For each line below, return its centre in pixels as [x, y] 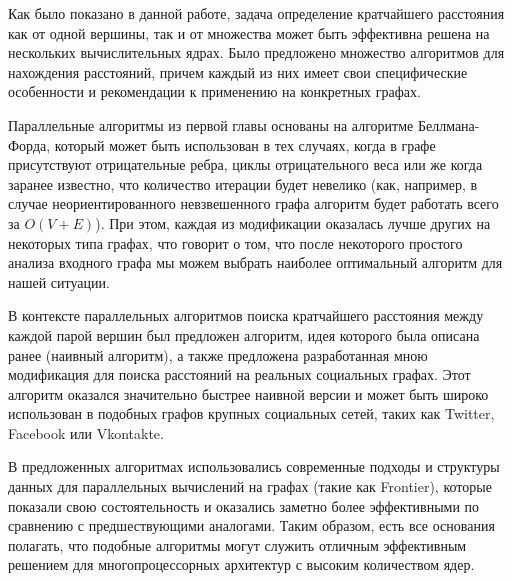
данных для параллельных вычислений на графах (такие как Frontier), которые [250, 486]
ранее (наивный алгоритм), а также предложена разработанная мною [218, 354]
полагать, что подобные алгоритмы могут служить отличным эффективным [237, 544]
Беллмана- [448, 124]
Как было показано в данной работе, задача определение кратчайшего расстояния [256, 13]
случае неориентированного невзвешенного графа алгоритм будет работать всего [253, 203]
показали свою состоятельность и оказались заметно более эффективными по [244, 505]
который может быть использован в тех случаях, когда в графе [245, 144]
